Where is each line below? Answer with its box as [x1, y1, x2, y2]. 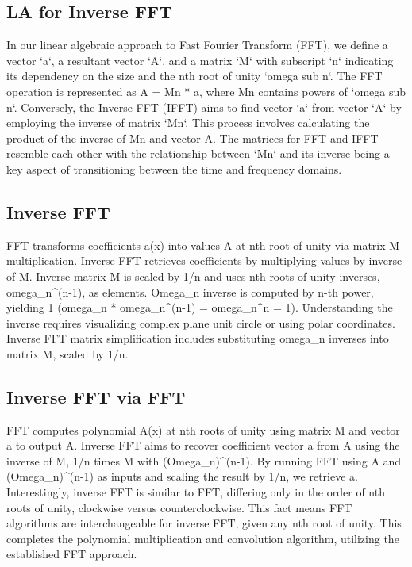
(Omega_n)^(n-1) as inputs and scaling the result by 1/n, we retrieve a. [6, 468, 358, 485]
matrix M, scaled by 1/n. [6, 345, 129, 362]
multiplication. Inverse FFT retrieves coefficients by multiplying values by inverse [6, 252, 402, 269]
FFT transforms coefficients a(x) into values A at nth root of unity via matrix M [6, 236, 400, 253]
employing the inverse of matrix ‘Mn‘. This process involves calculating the [6, 114, 370, 131]
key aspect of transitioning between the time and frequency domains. [6, 160, 342, 177]
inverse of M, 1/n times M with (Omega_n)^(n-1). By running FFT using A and [6, 452, 402, 469]
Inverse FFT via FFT [6, 384, 186, 408]
